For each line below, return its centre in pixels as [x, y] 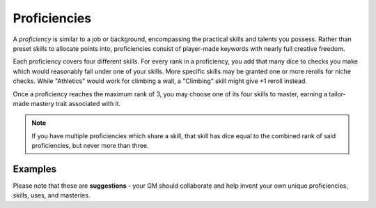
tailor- [337, 94]
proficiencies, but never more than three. [90, 146]
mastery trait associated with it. [76, 103]
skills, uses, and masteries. [52, 195]
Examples [35, 169]
